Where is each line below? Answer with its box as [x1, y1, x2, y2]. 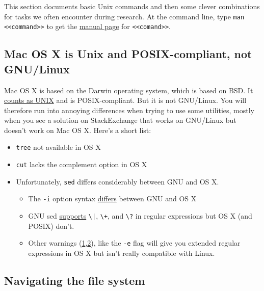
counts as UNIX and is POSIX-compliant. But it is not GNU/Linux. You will [4, 95, 247, 105]
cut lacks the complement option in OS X [16, 159, 147, 170]
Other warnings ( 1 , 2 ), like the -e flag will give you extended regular [28, 237, 241, 248]
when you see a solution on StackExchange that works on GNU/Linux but [4, 115, 236, 125]
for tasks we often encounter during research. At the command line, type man [4, 11, 245, 21]
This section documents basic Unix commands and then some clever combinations [4, 1, 260, 11]
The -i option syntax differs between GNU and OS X [28, 193, 197, 204]
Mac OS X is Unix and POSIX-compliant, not [4, 46, 252, 62]
